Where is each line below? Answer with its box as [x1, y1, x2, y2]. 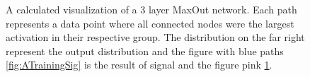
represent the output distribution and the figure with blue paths [6, 43, 284, 58]
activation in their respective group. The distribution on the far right [6, 30, 305, 45]
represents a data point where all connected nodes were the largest [6, 16, 294, 30]
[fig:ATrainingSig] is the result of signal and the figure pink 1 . [6, 57, 272, 72]
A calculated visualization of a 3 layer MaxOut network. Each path [6, 2, 297, 16]
